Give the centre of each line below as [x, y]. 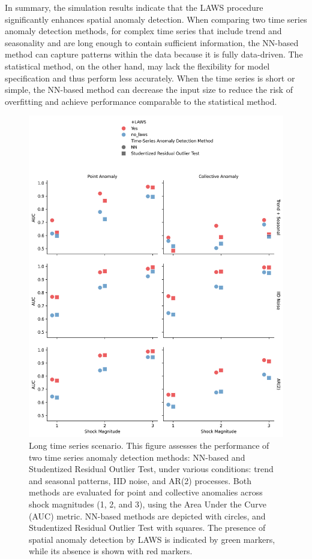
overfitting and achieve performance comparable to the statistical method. [141, 101]
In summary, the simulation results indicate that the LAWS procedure [134, 7]
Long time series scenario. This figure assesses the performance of [149, 445]
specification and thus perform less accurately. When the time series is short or [150, 78]
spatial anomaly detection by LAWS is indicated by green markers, [152, 539]
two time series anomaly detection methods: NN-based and [137, 457]
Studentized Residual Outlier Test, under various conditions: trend [151, 469]
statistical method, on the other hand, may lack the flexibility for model [137, 66]
